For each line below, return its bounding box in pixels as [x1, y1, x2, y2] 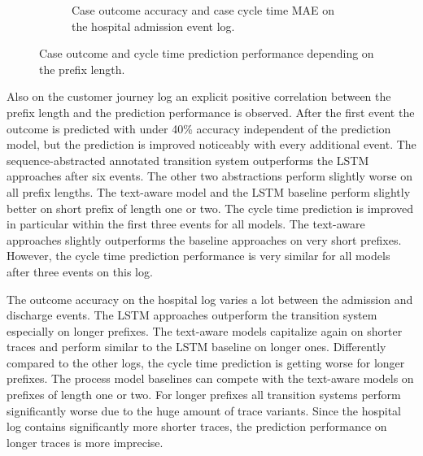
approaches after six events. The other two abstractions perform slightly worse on [7, 167, 412, 185]
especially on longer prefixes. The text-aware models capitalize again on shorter [7, 322, 403, 339]
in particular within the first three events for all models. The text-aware [7, 215, 365, 232]
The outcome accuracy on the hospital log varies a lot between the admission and [7, 290, 413, 307]
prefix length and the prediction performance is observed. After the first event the [7, 103, 415, 120]
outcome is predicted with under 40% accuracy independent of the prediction [7, 119, 391, 137]
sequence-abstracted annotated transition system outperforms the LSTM [7, 151, 369, 168]
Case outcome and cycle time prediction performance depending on [39, 45, 374, 62]
